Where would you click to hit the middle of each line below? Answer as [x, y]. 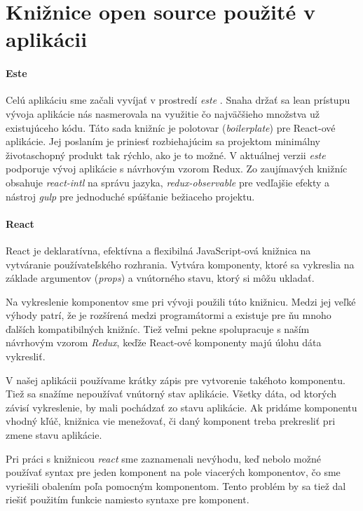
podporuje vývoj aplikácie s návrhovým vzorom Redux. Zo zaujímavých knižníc [177, 169]
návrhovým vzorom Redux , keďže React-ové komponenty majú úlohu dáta [164, 342]
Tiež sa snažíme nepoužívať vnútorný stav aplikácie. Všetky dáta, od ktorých [171, 394]
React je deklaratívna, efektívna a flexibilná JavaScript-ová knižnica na [158, 250]
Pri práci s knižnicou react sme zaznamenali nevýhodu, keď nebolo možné [163, 458]
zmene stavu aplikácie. [54, 435]
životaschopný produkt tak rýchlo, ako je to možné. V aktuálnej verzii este [166, 155]
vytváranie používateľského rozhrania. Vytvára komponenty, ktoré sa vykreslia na [180, 264]
